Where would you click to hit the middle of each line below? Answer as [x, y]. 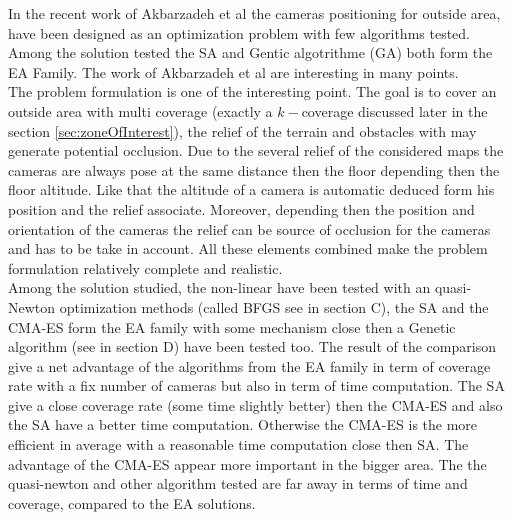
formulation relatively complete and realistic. [145, 267]
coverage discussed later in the [394, 110]
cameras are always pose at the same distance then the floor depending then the [254, 169]
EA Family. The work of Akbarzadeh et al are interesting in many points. [233, 71]
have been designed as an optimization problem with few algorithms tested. [239, 32]
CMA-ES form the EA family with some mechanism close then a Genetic [232, 326]
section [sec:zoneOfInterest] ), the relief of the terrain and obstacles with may [242, 130]
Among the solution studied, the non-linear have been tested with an [219, 287]
